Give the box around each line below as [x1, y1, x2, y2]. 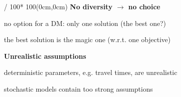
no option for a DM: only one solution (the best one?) [4, 18, 166, 28]
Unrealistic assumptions [4, 50, 86, 61]
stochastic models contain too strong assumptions [4, 83, 153, 94]
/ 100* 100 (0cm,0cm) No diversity [4, 1, 113, 11]
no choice [128, 1, 160, 11]
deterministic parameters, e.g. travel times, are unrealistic [4, 67, 178, 77]
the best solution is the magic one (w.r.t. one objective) [4, 34, 171, 45]
